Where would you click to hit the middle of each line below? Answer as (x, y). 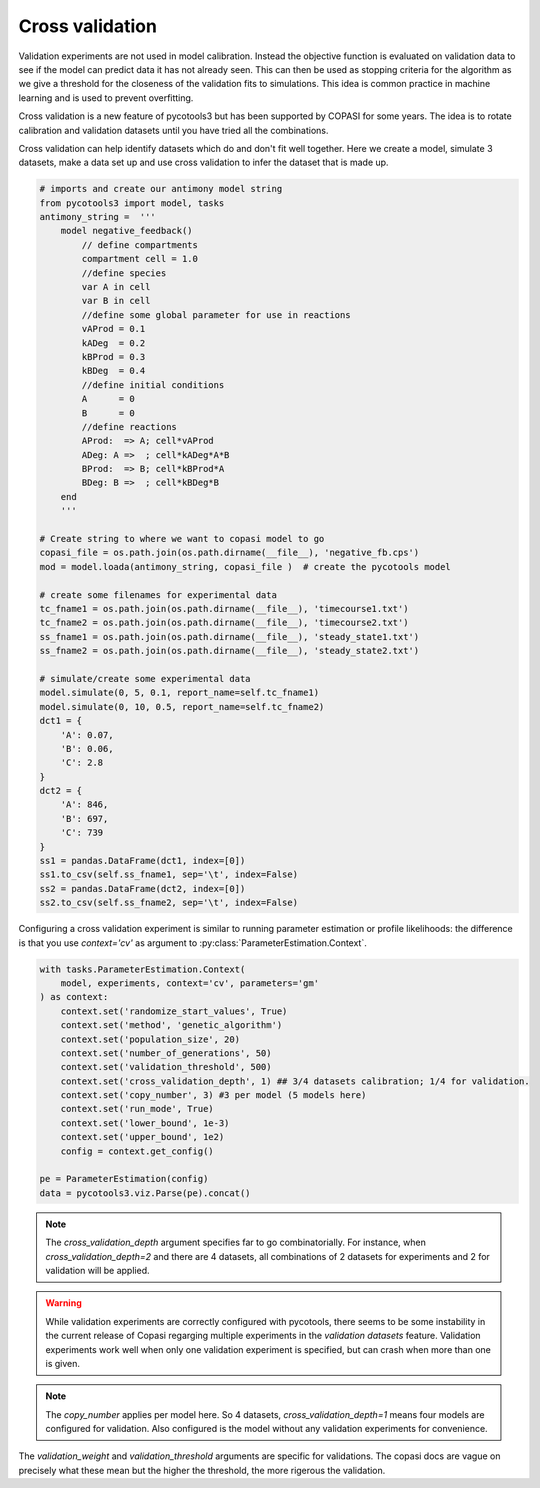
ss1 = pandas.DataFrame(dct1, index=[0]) (142, 861)
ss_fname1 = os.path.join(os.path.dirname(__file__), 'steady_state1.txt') (229, 636)
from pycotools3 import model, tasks (132, 203)
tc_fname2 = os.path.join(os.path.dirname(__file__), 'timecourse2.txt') (224, 623)
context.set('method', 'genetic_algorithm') (171, 1025)
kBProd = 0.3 (113, 356)
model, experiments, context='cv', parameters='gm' (190, 983)
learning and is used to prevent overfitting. (106, 97)
